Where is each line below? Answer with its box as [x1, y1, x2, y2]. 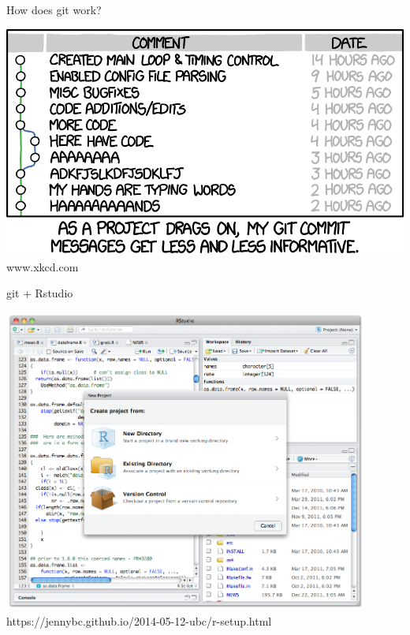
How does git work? [6, 2, 102, 17]
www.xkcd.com [6, 258, 79, 275]
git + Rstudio [6, 285, 73, 301]
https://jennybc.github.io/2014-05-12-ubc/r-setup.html [6, 612, 272, 629]
